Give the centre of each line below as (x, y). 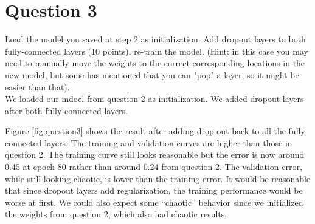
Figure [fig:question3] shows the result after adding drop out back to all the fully (155, 131)
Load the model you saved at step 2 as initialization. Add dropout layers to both (155, 39)
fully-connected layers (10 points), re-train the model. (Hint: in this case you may (157, 51)
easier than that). (37, 87)
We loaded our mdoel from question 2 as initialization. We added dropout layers (154, 99)
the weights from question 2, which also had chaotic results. (116, 214)
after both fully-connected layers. (67, 110)
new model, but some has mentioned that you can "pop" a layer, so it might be (152, 74)
